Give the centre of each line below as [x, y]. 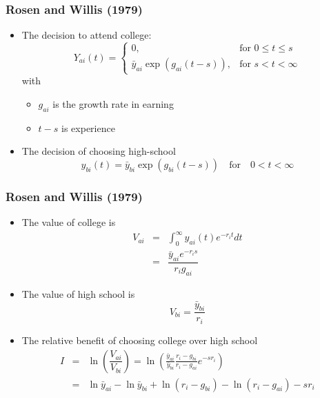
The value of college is [69, 222]
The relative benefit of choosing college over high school [140, 340]
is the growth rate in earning [113, 103]
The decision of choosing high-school [99, 151]
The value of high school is [78, 293]
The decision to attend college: [87, 35]
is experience [88, 127]
